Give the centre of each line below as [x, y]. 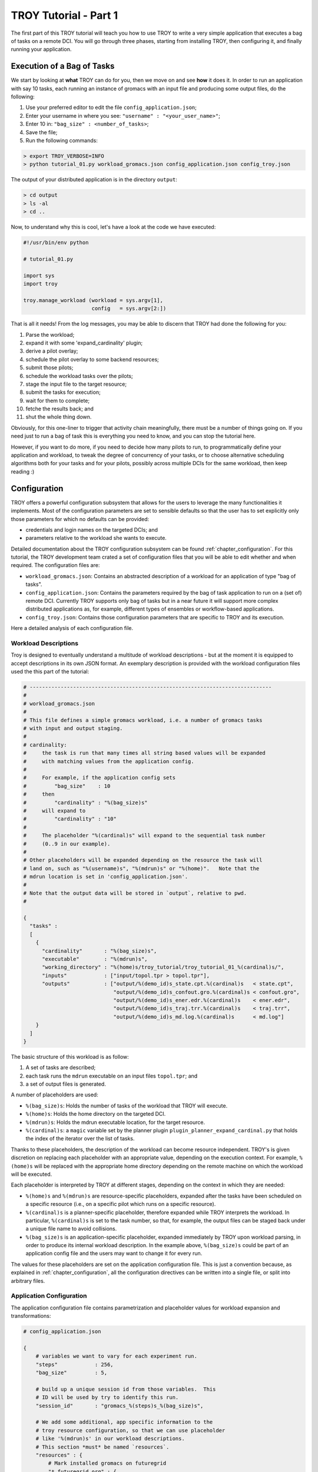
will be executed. [32, 1174]
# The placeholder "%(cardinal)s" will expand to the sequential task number [145, 836]
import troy [41, 284]
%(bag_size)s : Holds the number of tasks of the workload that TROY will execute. [127, 1105]
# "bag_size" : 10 [67, 786]
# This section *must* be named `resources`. [102, 1447]
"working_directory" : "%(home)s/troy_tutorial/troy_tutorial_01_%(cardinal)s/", [163, 967]
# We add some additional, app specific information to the [124, 1422]
